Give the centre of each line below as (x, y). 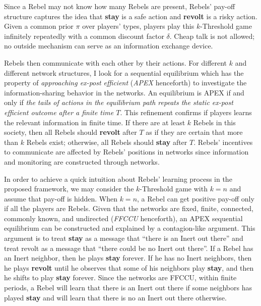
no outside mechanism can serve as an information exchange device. (109, 46)
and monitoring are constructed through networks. (82, 161)
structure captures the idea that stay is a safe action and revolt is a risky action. (131, 16)
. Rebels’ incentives (223, 142)
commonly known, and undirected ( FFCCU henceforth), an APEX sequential (123, 218)
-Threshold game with (174, 189)
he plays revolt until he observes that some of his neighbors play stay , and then (129, 267)
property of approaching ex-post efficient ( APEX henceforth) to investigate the (125, 83)
